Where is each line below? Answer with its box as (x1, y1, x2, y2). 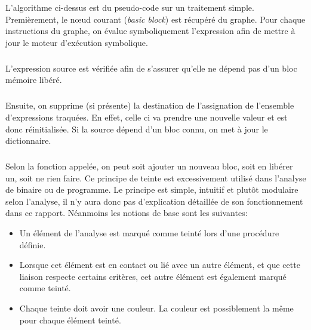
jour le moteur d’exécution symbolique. (5, 36, 148, 48)
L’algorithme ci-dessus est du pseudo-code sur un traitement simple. (5, 1, 254, 13)
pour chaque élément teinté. (19, 313, 121, 326)
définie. (19, 238, 46, 251)
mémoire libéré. (5, 73, 62, 86)
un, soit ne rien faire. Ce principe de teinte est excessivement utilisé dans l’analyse (5, 171, 306, 184)
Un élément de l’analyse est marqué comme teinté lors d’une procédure (19, 227, 279, 239)
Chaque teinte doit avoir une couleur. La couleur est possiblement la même (19, 302, 294, 314)
